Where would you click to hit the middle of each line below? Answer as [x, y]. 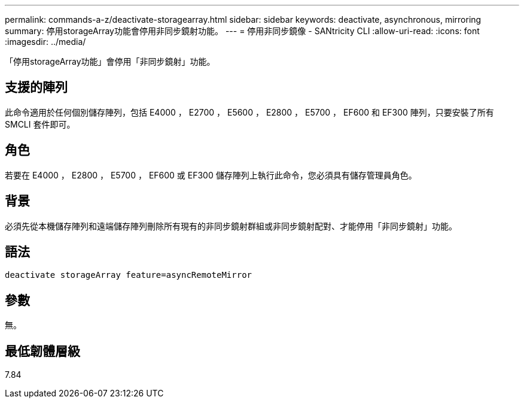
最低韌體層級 [42, 351]
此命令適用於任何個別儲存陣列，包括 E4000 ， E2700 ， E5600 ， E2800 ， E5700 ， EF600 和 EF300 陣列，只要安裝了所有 [249, 112]
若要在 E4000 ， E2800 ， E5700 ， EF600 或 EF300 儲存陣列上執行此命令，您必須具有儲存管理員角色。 [211, 175]
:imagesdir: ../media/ [45, 42]
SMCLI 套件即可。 [40, 124]
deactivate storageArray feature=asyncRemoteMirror [129, 275]
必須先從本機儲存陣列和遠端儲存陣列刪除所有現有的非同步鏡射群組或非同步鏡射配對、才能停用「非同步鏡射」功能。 [231, 226]
